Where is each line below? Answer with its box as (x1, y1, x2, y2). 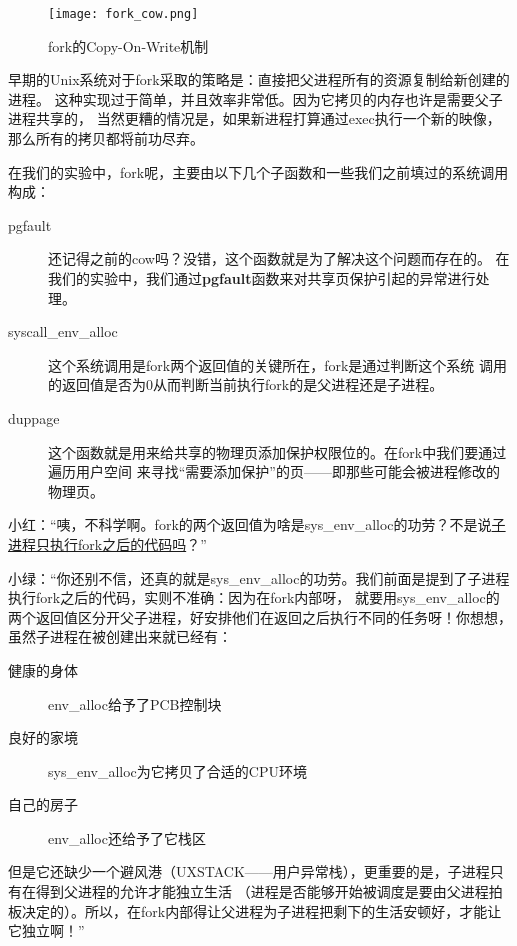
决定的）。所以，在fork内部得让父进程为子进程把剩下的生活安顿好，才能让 (21, 900, 502, 921)
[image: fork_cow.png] (48, 7, 199, 21)
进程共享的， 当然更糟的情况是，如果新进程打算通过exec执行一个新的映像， (8, 108, 501, 129)
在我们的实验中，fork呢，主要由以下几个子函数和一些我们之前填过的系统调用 (8, 161, 509, 182)
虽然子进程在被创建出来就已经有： (8, 626, 232, 647)
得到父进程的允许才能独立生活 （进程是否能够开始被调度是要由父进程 (35, 881, 489, 902)
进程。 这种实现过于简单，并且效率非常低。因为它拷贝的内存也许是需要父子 (8, 88, 503, 109)
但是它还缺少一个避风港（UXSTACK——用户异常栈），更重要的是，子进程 (8, 861, 490, 882)
